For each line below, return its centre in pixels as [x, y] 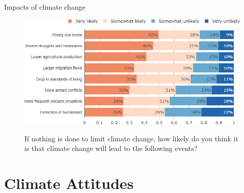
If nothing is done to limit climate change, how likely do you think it [131, 138]
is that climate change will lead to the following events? [111, 148]
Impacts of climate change [45, 7]
